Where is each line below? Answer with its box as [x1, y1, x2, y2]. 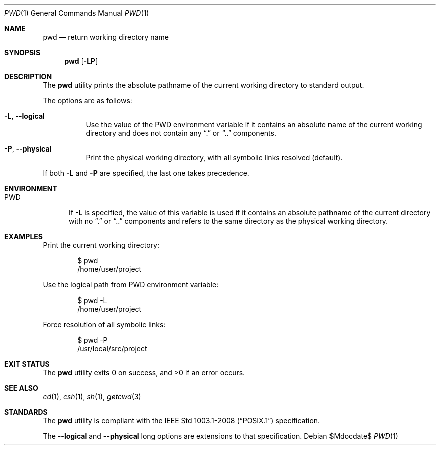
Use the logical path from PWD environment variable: [43, 280, 219, 289]
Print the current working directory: [43, 241, 159, 249]
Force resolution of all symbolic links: [43, 320, 166, 329]
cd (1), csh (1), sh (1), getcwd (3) [43, 392, 141, 401]
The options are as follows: [43, 96, 132, 105]
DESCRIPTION [4, 72, 52, 81]
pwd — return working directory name [43, 33, 169, 41]
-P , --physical [4, 144, 52, 153]
